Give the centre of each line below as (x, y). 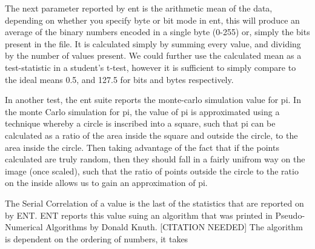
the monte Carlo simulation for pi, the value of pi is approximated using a (142, 111)
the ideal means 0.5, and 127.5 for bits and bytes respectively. (119, 79)
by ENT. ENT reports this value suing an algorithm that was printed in (139, 215)
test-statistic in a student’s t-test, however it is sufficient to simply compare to (151, 67)
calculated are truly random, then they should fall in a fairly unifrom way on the (155, 159)
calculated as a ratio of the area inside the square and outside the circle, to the (151, 135)
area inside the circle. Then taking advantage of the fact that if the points (142, 147)
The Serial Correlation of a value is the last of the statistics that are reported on (154, 203)
